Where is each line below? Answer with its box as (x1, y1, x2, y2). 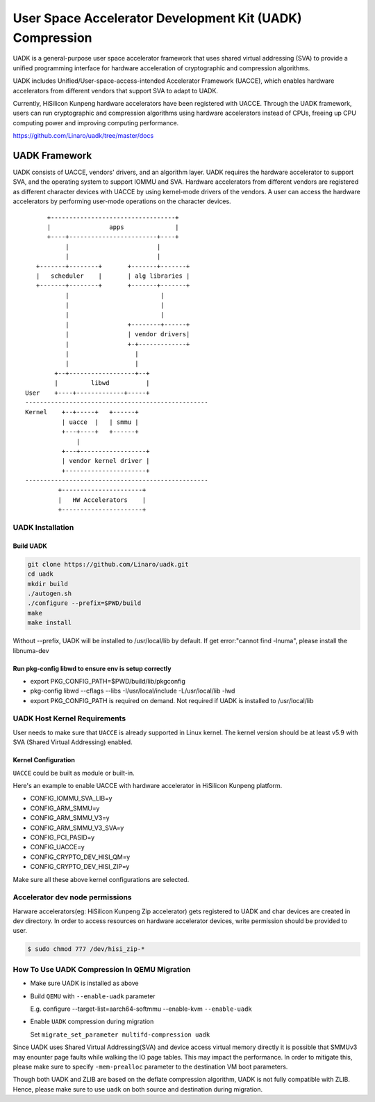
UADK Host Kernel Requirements (12, 714, 126, 723)
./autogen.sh (27, 589, 72, 597)
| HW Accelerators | (58, 496, 147, 504)
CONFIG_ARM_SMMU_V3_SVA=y (30, 824, 124, 832)
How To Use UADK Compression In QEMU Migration (12, 964, 191, 974)
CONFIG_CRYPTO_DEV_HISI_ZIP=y (30, 863, 130, 871)
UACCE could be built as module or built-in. (12, 769, 135, 777)
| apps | (47, 223, 180, 231)
